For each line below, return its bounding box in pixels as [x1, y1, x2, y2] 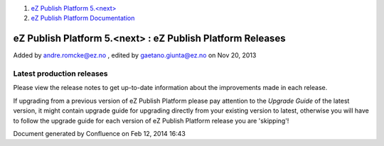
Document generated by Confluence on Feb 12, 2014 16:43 [13, 130, 186, 137]
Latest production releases [13, 69, 108, 79]
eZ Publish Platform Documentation [31, 14, 135, 23]
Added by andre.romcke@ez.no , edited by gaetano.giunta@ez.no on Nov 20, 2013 [13, 51, 257, 60]
